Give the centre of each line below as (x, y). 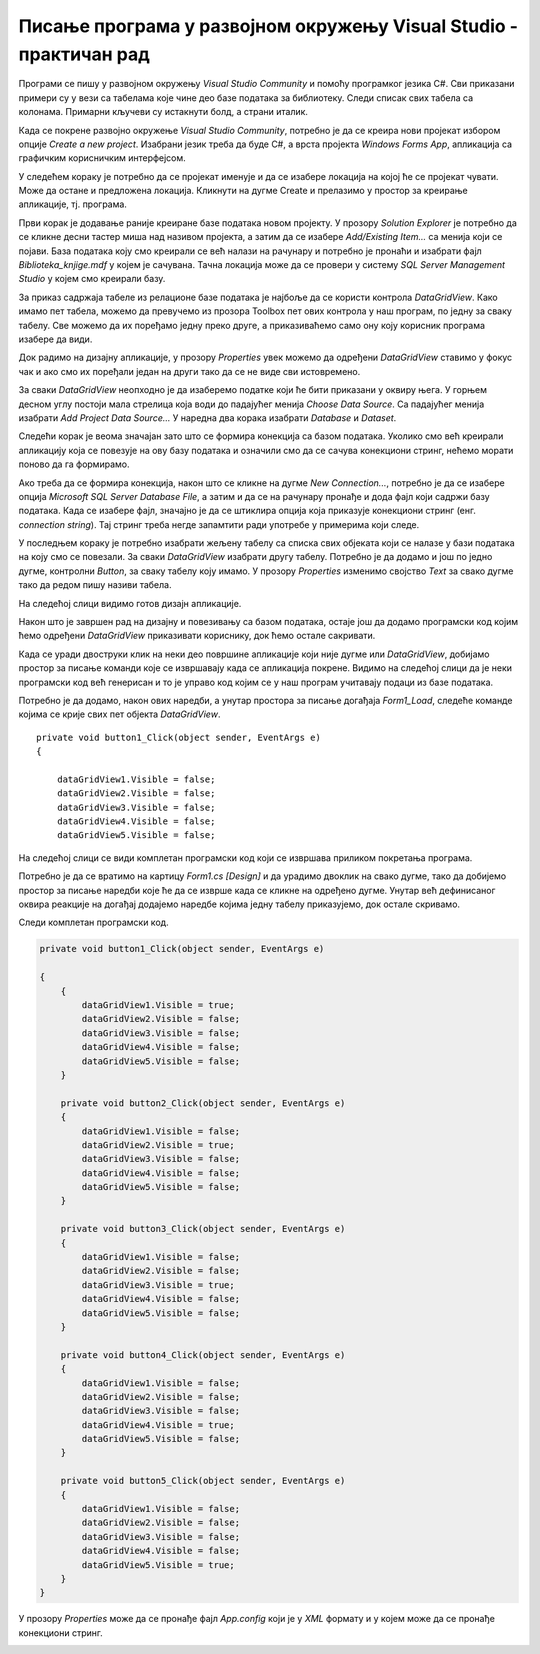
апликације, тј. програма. (72, 204)
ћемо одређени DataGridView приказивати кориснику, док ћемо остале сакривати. (197, 636)
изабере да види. (55, 339)
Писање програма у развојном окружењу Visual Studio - (268, 26)
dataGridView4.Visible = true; (158, 1424)
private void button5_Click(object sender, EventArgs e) (203, 1481)
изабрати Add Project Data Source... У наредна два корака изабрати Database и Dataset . (207, 417)
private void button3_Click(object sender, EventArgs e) (203, 1229)
